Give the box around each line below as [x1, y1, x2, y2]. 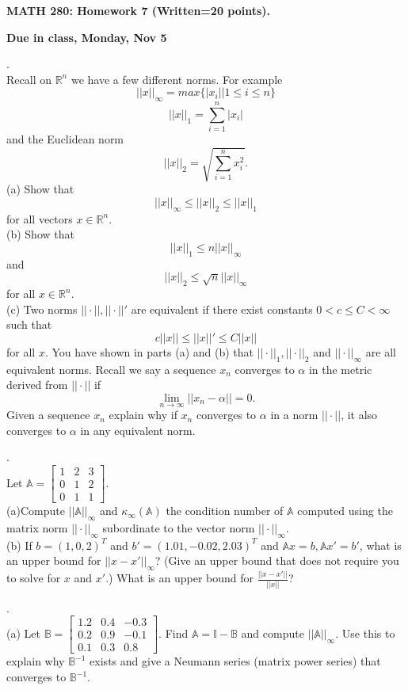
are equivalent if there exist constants [131, 300, 313, 317]
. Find [158, 624, 189, 641]
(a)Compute [6, 502, 65, 519]
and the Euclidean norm [6, 131, 124, 147]
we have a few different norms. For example [71, 71, 283, 87]
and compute [241, 624, 304, 641]
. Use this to [335, 624, 395, 641]
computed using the [297, 502, 393, 519]
